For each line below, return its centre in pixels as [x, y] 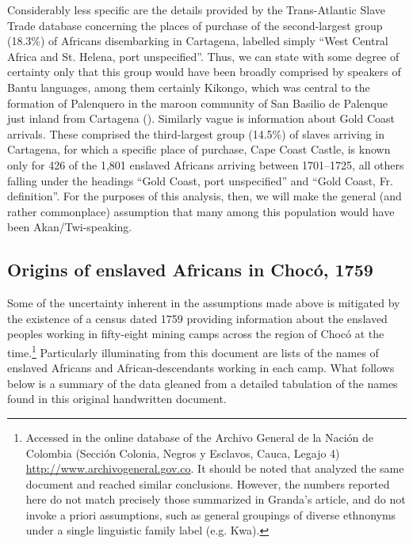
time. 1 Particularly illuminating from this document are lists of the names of [193, 351]
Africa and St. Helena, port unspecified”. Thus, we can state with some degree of [203, 56]
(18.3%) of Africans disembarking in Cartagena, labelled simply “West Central [198, 41]
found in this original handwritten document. [117, 399]
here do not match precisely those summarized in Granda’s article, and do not [216, 499]
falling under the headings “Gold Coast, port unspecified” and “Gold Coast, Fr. [200, 180]
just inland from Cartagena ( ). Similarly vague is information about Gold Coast [201, 118]
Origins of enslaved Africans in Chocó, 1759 [190, 270]
